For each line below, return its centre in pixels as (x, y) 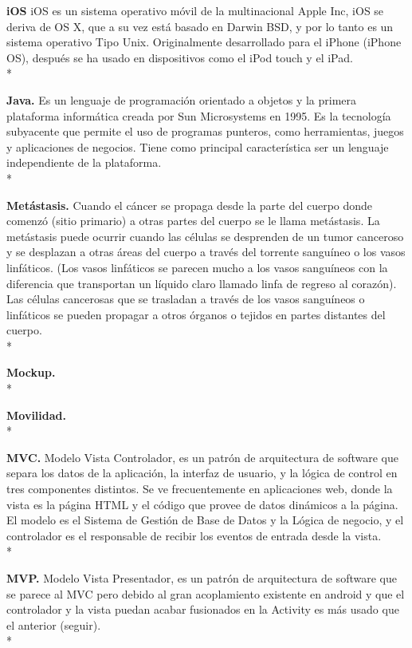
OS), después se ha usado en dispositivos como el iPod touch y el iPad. (180, 57)
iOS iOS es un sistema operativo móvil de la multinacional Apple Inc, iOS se (195, 10)
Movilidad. (36, 415)
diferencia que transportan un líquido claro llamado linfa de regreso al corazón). (202, 283)
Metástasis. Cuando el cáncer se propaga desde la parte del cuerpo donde (190, 205)
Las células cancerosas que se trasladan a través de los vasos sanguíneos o (186, 299)
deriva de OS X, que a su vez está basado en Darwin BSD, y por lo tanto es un (200, 26)
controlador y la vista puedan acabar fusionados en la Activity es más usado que (203, 609)
